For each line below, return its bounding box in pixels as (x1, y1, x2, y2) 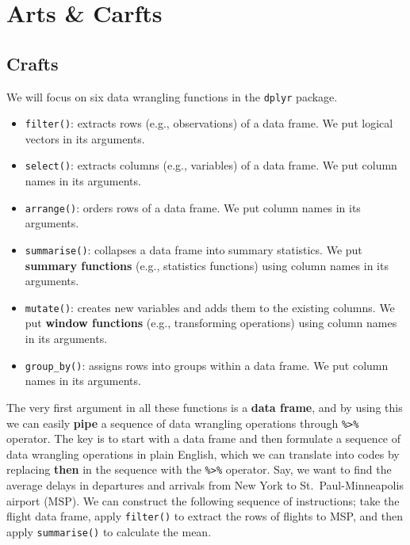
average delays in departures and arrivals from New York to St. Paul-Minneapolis (6, 477, 404, 494)
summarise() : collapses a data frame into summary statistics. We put (25, 241, 362, 257)
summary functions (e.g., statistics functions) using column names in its (25, 257, 389, 273)
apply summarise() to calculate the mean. (6, 523, 212, 539)
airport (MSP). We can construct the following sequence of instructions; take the (6, 492, 400, 509)
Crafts (6, 51, 59, 75)
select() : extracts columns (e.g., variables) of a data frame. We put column (25, 157, 397, 173)
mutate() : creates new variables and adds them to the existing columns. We (25, 299, 395, 315)
